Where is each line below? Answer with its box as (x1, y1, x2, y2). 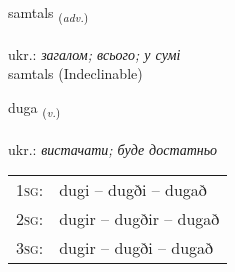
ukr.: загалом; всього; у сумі (8, 43, 181, 64)
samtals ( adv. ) (8, 2, 89, 25)
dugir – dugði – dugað (59, 236, 214, 260)
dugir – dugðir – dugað (59, 207, 220, 231)
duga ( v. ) (8, 96, 61, 120)
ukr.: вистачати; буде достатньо (8, 138, 218, 159)
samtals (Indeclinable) (8, 63, 143, 84)
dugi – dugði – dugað (59, 178, 207, 202)
